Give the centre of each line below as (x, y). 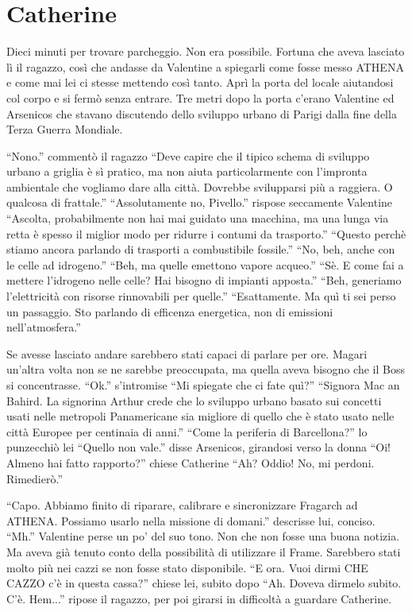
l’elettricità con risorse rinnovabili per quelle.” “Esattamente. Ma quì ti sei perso (201, 296)
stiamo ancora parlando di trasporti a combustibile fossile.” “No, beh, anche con (201, 249)
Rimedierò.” (35, 478)
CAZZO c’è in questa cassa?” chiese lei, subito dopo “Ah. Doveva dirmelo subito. (204, 583)
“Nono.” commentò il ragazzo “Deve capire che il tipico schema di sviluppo (188, 155)
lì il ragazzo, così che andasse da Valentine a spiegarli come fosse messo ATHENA (205, 66)
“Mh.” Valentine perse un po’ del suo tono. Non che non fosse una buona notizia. (203, 536)
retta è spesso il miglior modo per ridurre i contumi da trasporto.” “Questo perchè (206, 233)
